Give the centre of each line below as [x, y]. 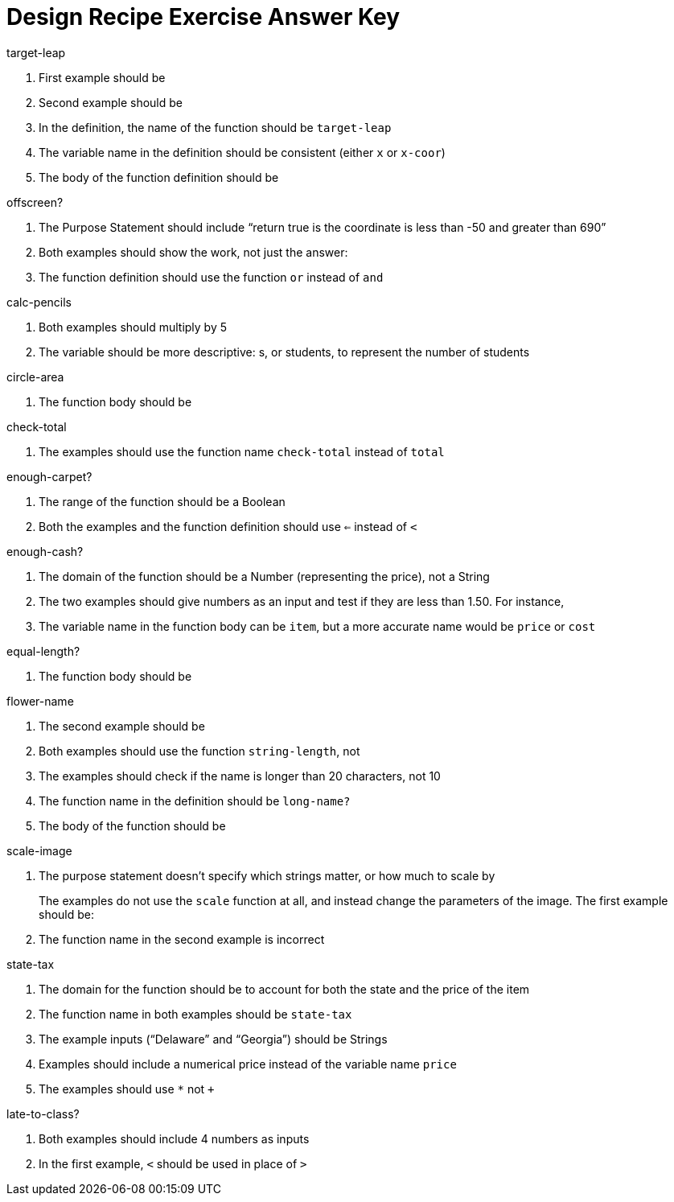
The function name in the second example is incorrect [182, 939]
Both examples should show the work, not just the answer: [193, 252]
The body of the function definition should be [159, 177]
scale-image [39, 850]
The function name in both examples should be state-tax [195, 1014]
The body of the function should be [132, 825]
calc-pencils [39, 302]
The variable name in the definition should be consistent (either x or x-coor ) [242, 152]
